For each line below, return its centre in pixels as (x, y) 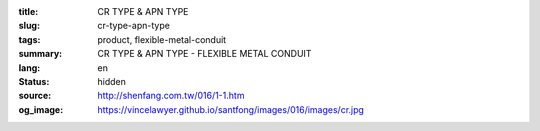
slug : (29, 26)
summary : (40, 54)
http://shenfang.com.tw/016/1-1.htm (171, 96)
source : (35, 96)
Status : (34, 81)
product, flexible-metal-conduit (162, 39)
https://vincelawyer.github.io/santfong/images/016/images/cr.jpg (231, 109)
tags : (29, 39)
